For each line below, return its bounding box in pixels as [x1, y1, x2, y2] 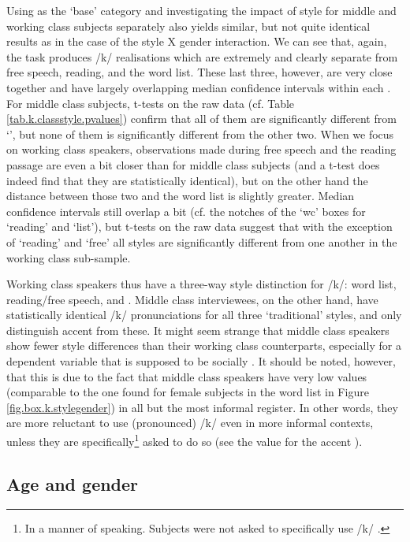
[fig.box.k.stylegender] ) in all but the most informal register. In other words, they [6, 399, 398, 415]
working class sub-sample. [6, 249, 131, 265]
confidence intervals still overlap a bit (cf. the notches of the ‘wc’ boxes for [6, 202, 366, 219]
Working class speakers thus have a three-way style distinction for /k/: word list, [6, 276, 397, 292]
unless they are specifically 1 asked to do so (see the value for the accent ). [6, 431, 363, 449]
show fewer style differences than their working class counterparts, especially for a [6, 337, 401, 354]
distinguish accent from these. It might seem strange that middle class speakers [6, 321, 389, 338]
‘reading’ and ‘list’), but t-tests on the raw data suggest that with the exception [6, 218, 393, 235]
